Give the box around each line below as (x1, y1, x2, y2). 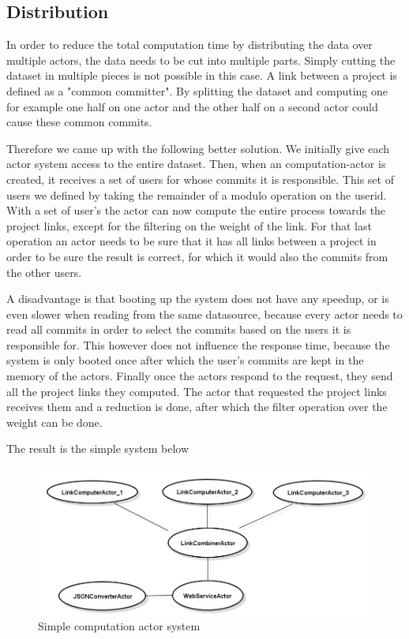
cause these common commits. (6, 114, 152, 130)
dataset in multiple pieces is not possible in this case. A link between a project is (6, 67, 397, 84)
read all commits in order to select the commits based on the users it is (6, 321, 351, 338)
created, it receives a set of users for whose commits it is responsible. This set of (6, 170, 394, 187)
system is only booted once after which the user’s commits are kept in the (6, 352, 364, 368)
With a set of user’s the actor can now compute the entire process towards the (6, 202, 386, 219)
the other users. (6, 263, 82, 280)
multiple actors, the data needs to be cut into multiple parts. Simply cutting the (6, 51, 396, 68)
